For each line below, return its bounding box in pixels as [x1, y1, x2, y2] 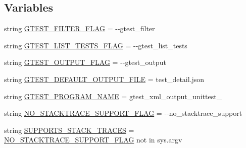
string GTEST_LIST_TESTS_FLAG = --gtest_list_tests [4, 40, 187, 50]
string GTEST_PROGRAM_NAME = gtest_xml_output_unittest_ [4, 91, 222, 101]
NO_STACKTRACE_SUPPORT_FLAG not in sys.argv [4, 134, 182, 145]
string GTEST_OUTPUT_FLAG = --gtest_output [4, 57, 166, 67]
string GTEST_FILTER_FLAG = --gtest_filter [4, 23, 155, 34]
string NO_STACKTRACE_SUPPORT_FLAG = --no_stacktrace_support [4, 108, 242, 118]
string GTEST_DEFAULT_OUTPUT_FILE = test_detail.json [4, 73, 205, 84]
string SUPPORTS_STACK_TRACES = [4, 124, 134, 135]
